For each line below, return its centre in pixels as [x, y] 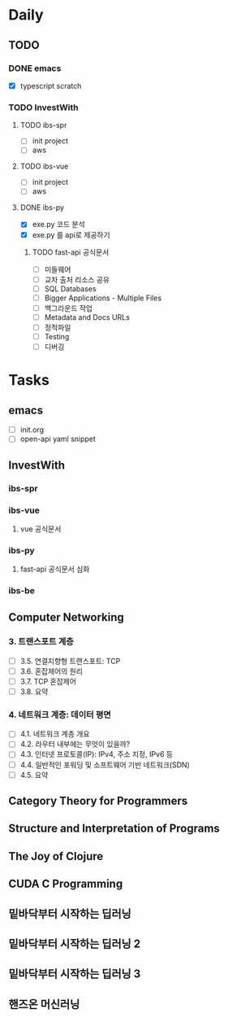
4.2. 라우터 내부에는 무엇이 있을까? [75, 744]
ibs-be [22, 591]
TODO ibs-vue [44, 166]
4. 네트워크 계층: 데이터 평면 [60, 714]
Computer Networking [66, 617]
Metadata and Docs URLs [87, 317]
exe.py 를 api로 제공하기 [71, 234]
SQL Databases [70, 288]
